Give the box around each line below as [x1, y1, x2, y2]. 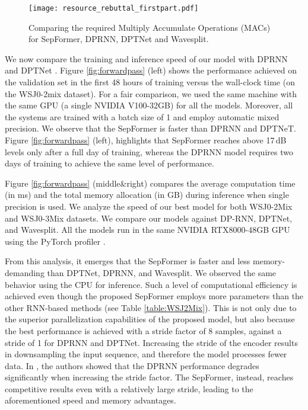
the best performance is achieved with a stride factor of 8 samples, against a [5, 324, 282, 337]
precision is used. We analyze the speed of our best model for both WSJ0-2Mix [5, 200, 293, 212]
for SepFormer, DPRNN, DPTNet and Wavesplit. [28, 33, 209, 45]
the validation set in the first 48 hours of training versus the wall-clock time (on [5, 76, 295, 88]
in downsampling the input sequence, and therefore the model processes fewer [5, 348, 287, 360]
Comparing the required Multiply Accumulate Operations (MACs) [28, 21, 271, 33]
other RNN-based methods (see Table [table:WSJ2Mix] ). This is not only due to [5, 301, 297, 313]
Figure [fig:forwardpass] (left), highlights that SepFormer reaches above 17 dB [5, 134, 287, 146]
